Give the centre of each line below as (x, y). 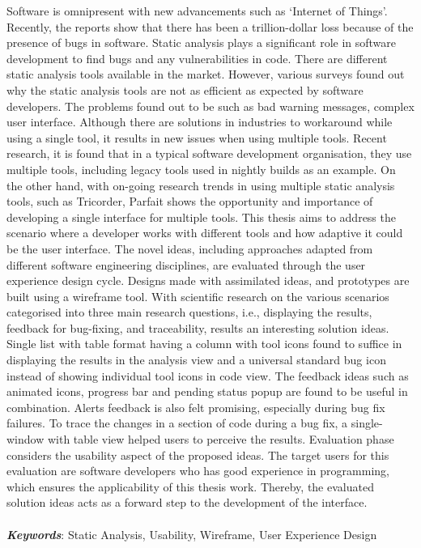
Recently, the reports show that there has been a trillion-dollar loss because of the (210, 26)
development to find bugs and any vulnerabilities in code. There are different (197, 58)
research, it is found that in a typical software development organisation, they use (209, 153)
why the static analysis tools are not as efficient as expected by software (185, 89)
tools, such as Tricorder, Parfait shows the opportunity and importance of (190, 201)
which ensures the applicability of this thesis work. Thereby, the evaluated (190, 486)
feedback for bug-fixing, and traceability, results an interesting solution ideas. (198, 327)
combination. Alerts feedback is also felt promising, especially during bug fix (196, 407)
